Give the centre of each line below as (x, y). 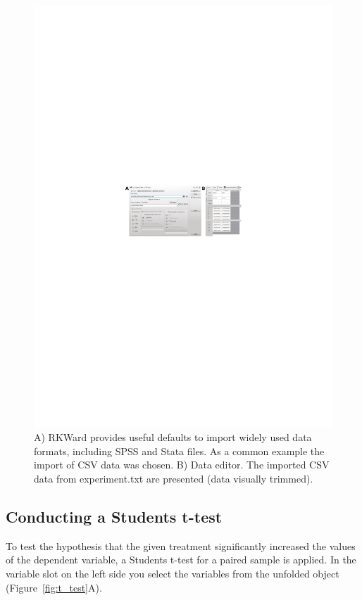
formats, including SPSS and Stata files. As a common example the (179, 451)
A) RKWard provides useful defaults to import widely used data (173, 437)
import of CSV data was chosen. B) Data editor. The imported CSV (182, 465)
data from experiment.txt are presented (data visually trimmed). (174, 479)
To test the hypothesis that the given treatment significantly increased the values (181, 545)
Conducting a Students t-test (114, 517)
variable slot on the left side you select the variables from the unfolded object (173, 574)
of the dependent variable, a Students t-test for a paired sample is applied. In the (181, 560)
